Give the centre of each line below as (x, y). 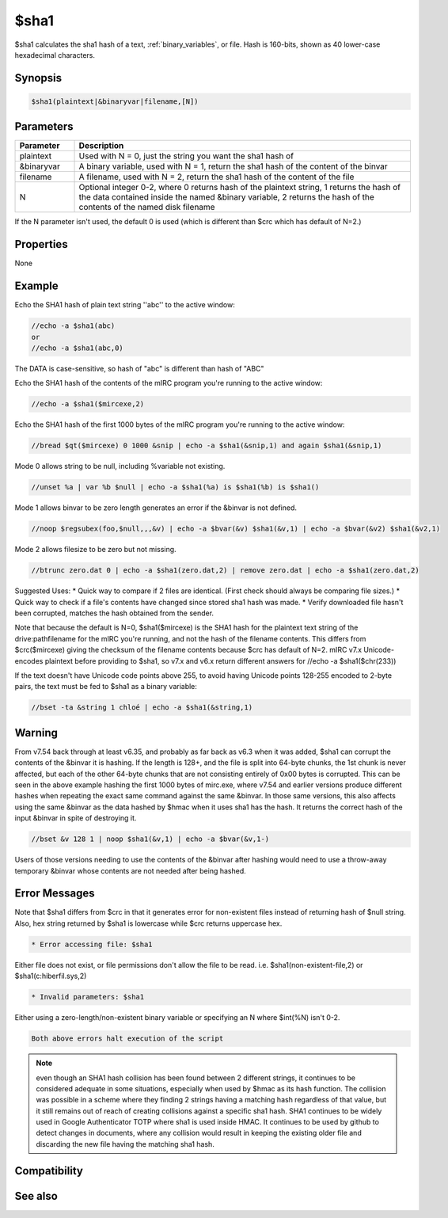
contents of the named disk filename (147, 207)
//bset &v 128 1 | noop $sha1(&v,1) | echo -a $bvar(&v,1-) (150, 839)
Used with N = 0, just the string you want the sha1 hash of (186, 156)
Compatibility (49, 1171)
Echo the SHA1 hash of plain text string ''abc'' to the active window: (125, 305)
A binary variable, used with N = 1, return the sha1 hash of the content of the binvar (233, 166)
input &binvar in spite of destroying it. (76, 818)
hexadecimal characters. (55, 55)
